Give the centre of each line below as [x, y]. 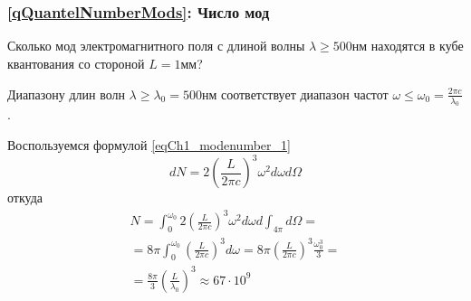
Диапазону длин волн [66, 94]
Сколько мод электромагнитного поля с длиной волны [156, 46]
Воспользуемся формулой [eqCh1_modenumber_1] [149, 145]
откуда [25, 198]
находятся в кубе [417, 46]
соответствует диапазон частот [304, 94]
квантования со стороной [76, 64]
